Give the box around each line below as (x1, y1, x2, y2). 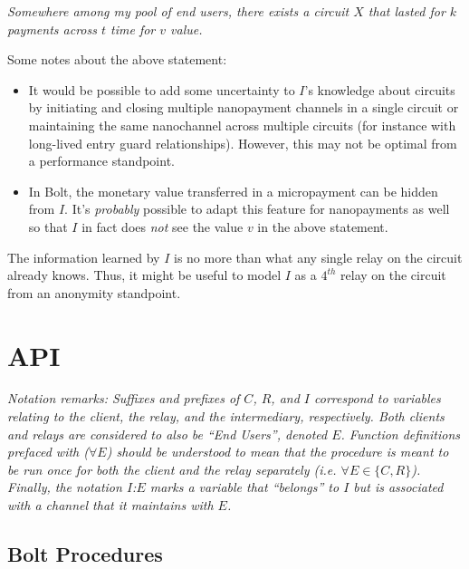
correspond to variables (314, 389, 441, 408)
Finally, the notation (7, 477, 122, 497)
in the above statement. (257, 217, 388, 236)
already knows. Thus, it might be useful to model (7, 265, 282, 284)
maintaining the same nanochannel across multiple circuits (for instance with (28, 115, 456, 134)
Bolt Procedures (7, 539, 163, 567)
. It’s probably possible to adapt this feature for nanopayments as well (64, 199, 450, 218)
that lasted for (368, 2, 445, 20)
